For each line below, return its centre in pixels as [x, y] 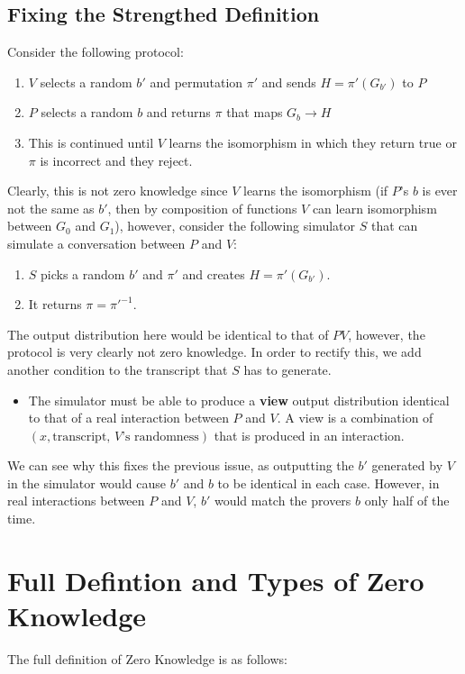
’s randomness [160, 437]
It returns [55, 304]
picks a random [83, 273]
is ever [440, 191]
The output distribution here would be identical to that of [168, 334]
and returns [178, 112]
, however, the [387, 334]
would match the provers [283, 501]
